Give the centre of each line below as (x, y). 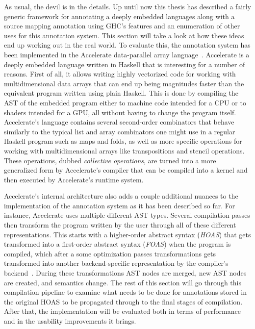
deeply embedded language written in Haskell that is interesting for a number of (125, 64)
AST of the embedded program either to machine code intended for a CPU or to (125, 102)
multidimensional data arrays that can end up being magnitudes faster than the (124, 83)
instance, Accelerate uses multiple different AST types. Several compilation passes (127, 215)
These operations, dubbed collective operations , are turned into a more (110, 160)
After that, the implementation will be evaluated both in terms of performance (122, 311)
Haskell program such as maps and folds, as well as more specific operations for (123, 141)
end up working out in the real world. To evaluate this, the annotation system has (127, 45)
